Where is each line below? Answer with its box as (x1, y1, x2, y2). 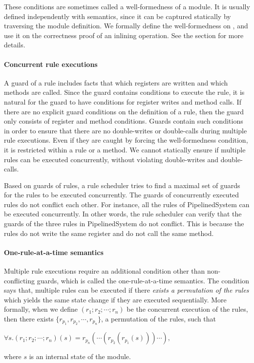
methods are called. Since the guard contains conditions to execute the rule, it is (4, 87, 245, 97)
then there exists (4, 314, 54, 324)
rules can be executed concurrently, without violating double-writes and (4, 154, 219, 164)
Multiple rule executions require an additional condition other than (4, 266, 205, 276)
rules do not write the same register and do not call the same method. (4, 228, 214, 238)
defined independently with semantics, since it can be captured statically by (4, 11, 231, 21)
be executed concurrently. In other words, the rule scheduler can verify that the (4, 209, 242, 219)
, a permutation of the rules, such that (101, 314, 216, 324)
